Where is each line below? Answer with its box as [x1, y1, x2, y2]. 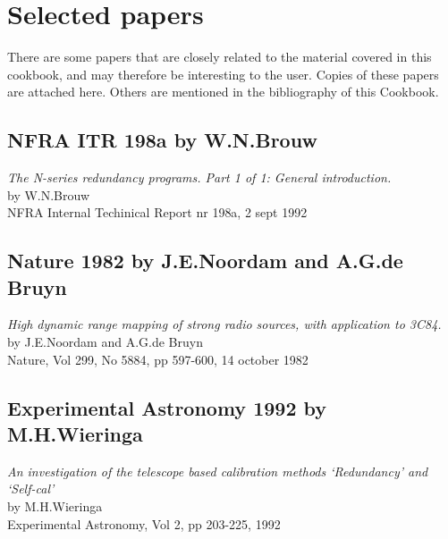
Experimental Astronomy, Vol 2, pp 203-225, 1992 [7, 514, 281, 533]
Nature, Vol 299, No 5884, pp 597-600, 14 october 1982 [7, 350, 309, 368]
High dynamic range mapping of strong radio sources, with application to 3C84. [7, 315, 442, 333]
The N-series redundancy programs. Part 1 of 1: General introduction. [7, 168, 392, 187]
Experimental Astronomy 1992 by [7, 393, 326, 421]
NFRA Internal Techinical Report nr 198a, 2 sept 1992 [7, 203, 308, 222]
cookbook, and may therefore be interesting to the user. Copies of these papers [7, 64, 439, 83]
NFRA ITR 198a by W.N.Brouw [7, 126, 317, 154]
